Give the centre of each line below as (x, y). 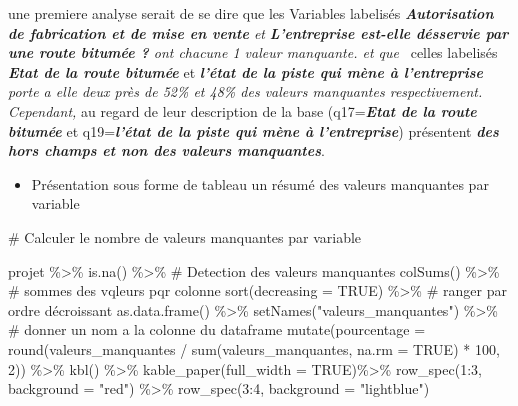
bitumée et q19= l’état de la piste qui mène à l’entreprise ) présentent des (253, 130)
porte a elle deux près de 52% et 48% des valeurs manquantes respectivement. (245, 91)
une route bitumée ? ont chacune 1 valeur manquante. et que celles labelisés (253, 52)
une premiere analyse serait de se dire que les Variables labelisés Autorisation (251, 13)
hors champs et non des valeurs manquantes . (166, 150)
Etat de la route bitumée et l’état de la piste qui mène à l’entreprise (245, 71)
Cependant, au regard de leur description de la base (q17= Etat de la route (242, 110)
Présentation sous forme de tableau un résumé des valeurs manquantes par (260, 183)
